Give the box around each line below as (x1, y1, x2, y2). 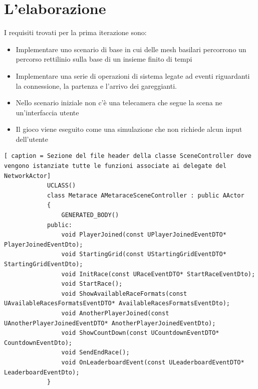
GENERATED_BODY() (61, 212, 119, 219)
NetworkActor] (4, 172, 51, 179)
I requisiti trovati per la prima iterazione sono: (4, 27, 147, 38)
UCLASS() (47, 182, 76, 189)
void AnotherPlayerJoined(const (61, 309, 169, 317)
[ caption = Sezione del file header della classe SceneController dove (4, 152, 251, 160)
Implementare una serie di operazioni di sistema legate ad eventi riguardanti (16, 70, 250, 81)
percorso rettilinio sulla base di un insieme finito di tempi (16, 54, 192, 64)
